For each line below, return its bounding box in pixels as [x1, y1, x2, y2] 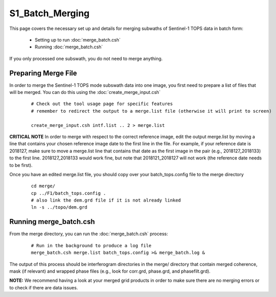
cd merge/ [31, 183, 55, 189]
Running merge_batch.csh [9, 217, 95, 226]
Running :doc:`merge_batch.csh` [34, 44, 103, 50]
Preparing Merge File [9, 69, 77, 77]
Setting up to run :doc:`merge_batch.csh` [34, 37, 121, 43]
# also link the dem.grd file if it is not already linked [31, 197, 181, 203]
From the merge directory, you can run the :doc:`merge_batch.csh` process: [9, 231, 168, 237]
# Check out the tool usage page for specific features [31, 101, 173, 107]
